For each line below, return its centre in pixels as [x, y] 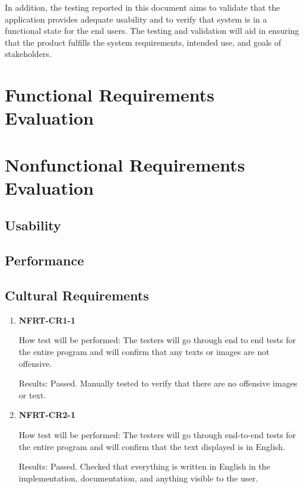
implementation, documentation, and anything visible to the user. [138, 478]
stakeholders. [28, 54]
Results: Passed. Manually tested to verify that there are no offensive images [158, 383]
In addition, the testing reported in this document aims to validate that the [142, 7]
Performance [45, 260]
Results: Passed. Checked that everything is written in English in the [144, 466]
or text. [32, 394]
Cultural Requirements [77, 295]
